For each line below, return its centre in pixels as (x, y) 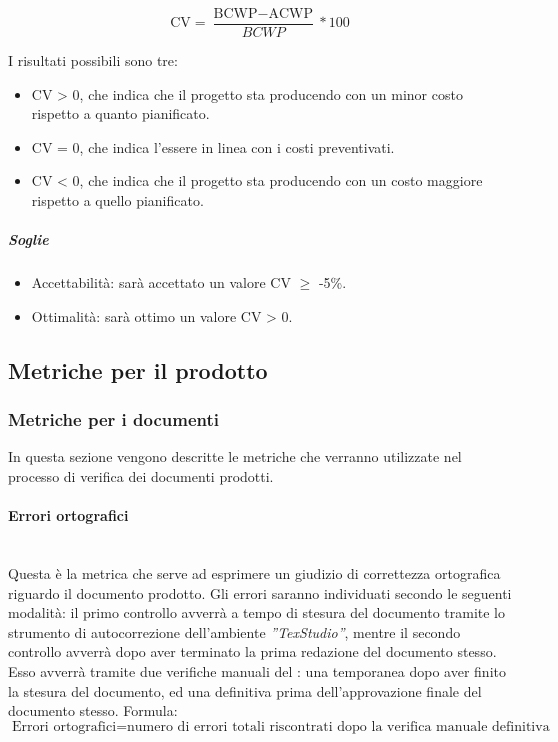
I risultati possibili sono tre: (93, 60)
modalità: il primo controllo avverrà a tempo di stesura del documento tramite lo (256, 612)
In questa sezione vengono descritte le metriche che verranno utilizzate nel (235, 456)
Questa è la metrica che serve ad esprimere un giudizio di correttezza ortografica (254, 572)
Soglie (28, 239)
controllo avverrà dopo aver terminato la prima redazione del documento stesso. (252, 651)
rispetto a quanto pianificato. (120, 113)
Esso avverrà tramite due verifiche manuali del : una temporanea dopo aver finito (257, 670)
